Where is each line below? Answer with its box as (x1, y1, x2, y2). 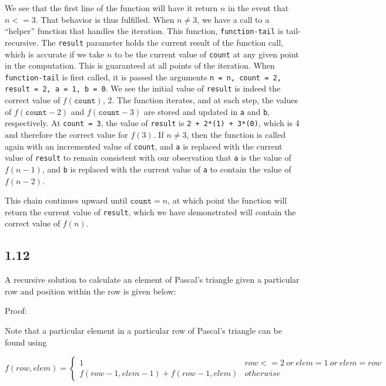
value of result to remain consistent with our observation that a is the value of (5, 151, 291, 164)
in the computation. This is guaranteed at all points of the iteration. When (5, 59, 275, 72)
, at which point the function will (167, 194, 287, 206)
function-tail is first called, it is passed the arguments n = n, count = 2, (5, 70, 281, 83)
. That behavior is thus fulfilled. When (35, 13, 174, 25)
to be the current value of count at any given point (114, 48, 299, 60)
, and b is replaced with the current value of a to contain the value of (42, 162, 291, 175)
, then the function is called (186, 128, 286, 140)
